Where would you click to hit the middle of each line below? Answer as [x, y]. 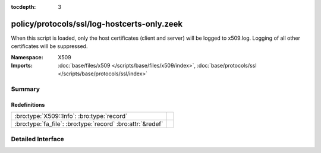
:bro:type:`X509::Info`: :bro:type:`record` [71, 116]
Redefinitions [28, 105]
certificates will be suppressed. [49, 46]
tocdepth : [23, 7]
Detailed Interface [38, 139]
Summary [26, 89]
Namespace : [27, 57]
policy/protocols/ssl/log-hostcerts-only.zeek [97, 24]
